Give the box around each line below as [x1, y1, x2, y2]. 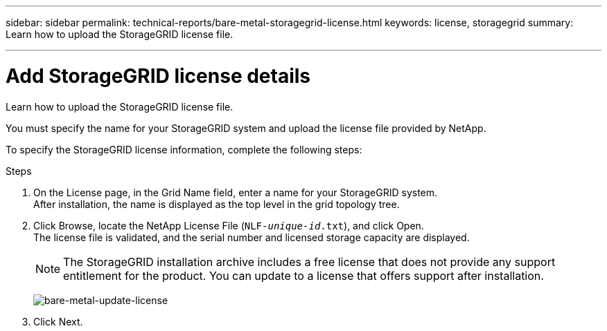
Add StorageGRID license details [6, 64, 311, 88]
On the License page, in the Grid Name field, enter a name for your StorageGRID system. [33, 186, 438, 198]
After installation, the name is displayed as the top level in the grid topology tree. [33, 198, 400, 210]
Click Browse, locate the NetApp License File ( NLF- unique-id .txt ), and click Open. [33, 219, 424, 231]
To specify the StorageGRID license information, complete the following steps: [6, 143, 362, 155]
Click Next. [33, 315, 83, 328]
